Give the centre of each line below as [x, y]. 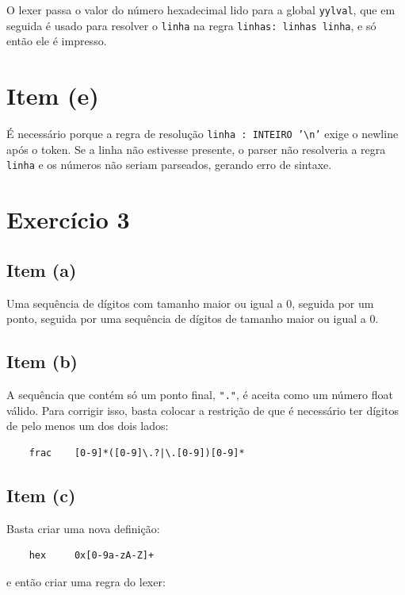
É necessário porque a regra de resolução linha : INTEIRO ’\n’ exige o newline [202, 134]
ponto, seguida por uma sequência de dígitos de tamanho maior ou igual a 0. [193, 319]
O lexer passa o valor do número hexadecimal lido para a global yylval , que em [201, 10]
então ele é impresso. [57, 41]
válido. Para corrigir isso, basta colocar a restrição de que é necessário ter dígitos [202, 410]
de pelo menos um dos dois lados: [88, 426]
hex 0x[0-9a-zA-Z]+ [92, 556]
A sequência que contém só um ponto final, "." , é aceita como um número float [200, 394]
